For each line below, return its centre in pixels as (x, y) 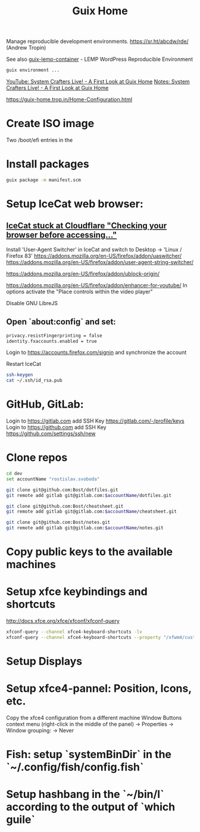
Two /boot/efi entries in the (40, 140)
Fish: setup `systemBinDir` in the (89, 755)
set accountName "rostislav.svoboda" (53, 479)
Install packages (48, 164)
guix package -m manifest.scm (44, 180)
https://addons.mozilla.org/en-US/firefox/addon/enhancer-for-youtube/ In (97, 285)
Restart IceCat (24, 364)
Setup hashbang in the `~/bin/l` (85, 794)
